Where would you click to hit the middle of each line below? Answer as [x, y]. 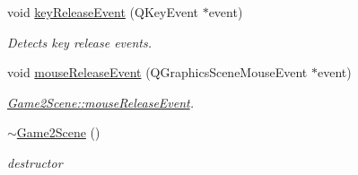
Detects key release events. [80, 42]
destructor [35, 162]
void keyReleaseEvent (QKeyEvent [103, 12]
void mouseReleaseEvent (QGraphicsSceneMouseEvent [157, 72]
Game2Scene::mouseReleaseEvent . [101, 102]
